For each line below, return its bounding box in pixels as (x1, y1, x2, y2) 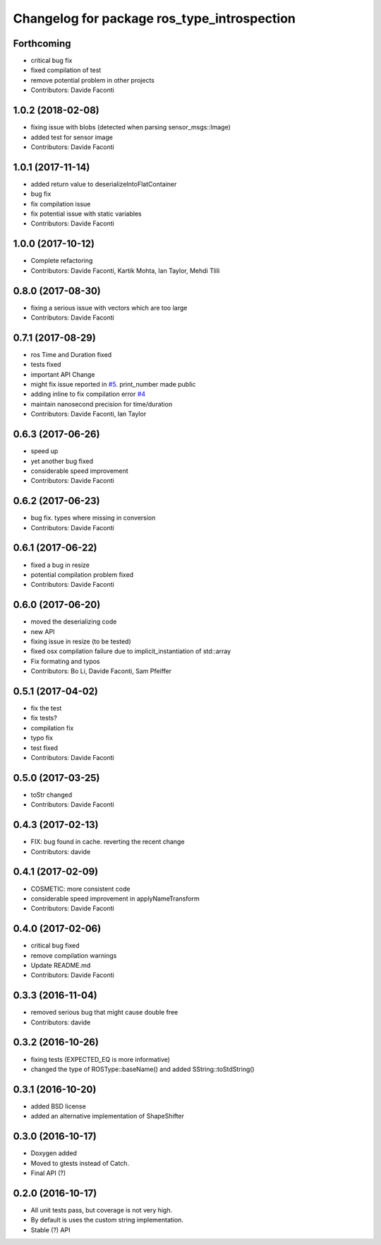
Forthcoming (13, 37, 71, 49)
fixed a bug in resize (30, 561, 90, 569)
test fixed (30, 743, 59, 752)
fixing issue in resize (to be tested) (30, 637, 131, 645)
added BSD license (30, 1101, 86, 1110)
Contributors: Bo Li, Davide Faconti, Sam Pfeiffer (30, 667, 172, 675)
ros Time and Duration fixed (30, 350, 112, 358)
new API (30, 627, 55, 636)
